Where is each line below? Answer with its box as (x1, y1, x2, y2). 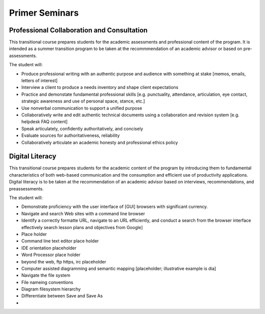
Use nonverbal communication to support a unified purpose (21, 105, 142, 111)
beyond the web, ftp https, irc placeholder (21, 259, 106, 264)
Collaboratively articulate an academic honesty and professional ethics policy (21, 139, 178, 145)
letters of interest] (21, 78, 58, 83)
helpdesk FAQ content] (21, 119, 68, 125)
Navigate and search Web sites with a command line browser (21, 210, 145, 216)
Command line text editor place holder (21, 238, 99, 244)
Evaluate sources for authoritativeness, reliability (21, 132, 120, 138)
